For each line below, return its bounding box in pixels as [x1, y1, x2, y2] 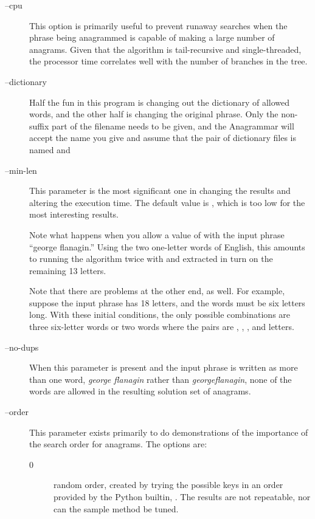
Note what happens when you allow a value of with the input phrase [29, 228, 285, 241]
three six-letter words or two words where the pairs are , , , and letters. [29, 320, 294, 333]
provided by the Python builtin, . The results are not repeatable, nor [54, 490, 311, 503]
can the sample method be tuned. [54, 502, 179, 515]
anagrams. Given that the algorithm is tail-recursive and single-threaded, [29, 43, 302, 55]
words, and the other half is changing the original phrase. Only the [29, 108, 279, 120]
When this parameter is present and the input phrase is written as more [29, 361, 298, 374]
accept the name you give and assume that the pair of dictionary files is [29, 131, 297, 144]
